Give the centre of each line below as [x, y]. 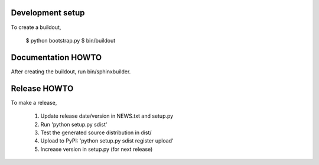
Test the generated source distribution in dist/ [96, 132]
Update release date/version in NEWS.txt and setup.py [107, 116]
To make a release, [34, 102]
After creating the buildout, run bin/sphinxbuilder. [71, 72]
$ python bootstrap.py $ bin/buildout [71, 40]
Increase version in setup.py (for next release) [97, 149]
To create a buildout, [36, 27]
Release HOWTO [42, 88]
